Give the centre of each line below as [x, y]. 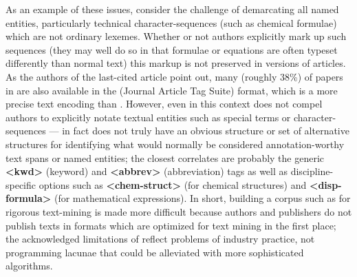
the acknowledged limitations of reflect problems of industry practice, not [160, 239]
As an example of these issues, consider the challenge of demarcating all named [172, 9]
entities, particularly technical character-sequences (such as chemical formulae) [171, 22]
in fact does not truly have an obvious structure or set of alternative [206, 131]
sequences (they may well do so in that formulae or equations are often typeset [172, 49]
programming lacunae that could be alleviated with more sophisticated [155, 252]
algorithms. [29, 266]
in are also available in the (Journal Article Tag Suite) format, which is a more [172, 90]
